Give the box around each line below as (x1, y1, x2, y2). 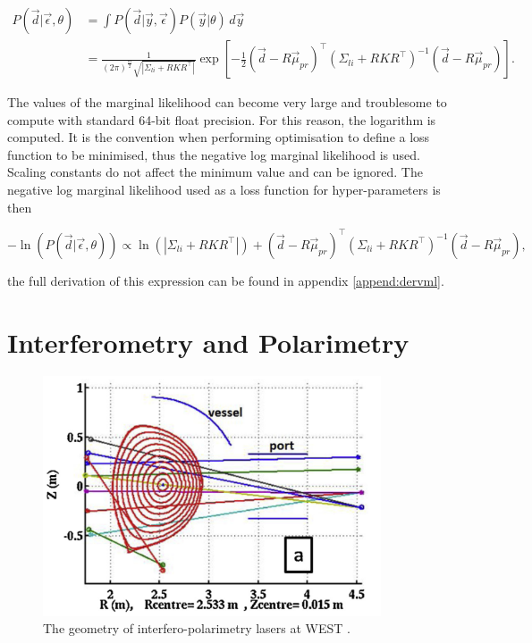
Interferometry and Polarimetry (7, 323, 410, 360)
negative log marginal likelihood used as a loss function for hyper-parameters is (7, 180, 441, 199)
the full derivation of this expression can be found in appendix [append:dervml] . (7, 271, 444, 289)
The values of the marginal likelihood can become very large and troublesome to (7, 93, 447, 112)
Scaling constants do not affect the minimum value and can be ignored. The (7, 163, 423, 181)
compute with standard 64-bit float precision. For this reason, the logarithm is (7, 110, 436, 129)
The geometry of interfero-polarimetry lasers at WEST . (43, 619, 350, 638)
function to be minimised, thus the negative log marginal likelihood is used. (7, 145, 420, 163)
